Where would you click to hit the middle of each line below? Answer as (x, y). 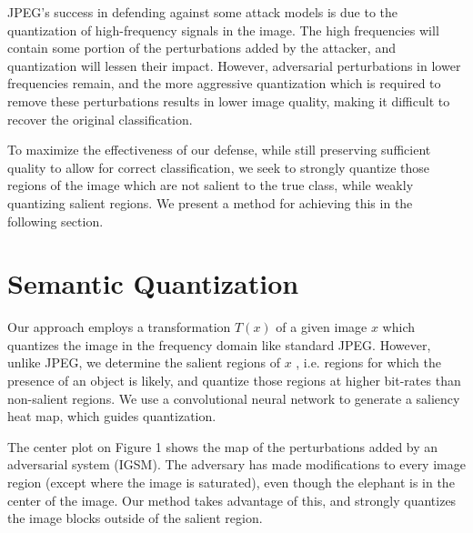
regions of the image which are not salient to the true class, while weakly (211, 185)
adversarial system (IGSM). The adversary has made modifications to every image (236, 464)
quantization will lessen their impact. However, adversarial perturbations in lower (234, 65)
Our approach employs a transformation (119, 327)
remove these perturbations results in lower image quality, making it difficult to (229, 101)
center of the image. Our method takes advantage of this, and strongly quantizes (232, 500)
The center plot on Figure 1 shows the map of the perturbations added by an (223, 446)
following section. (55, 221)
